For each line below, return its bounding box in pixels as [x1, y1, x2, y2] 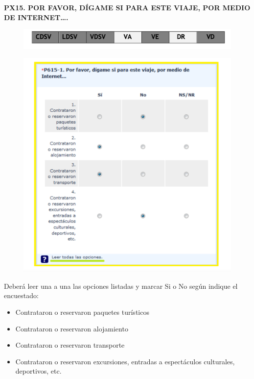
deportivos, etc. [15, 366, 62, 376]
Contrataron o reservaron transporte [15, 340, 125, 350]
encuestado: [4, 290, 39, 301]
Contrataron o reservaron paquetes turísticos [15, 306, 149, 317]
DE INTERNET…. [4, 12, 69, 22]
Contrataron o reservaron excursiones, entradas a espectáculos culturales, [15, 356, 235, 366]
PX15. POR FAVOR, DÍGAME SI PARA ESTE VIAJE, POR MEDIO [4, 2, 251, 12]
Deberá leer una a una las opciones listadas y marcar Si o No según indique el [4, 280, 238, 291]
